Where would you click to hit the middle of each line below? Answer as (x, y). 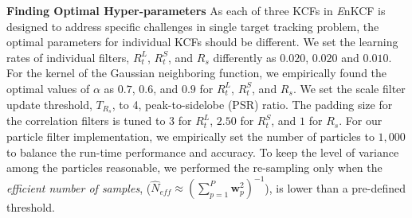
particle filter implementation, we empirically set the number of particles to (190, 136)
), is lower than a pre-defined (335, 187)
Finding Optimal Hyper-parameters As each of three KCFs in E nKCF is (196, 10)
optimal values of (48, 88)
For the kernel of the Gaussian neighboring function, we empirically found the (197, 73)
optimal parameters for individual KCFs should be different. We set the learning (202, 42)
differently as (245, 57)
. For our (361, 121)
